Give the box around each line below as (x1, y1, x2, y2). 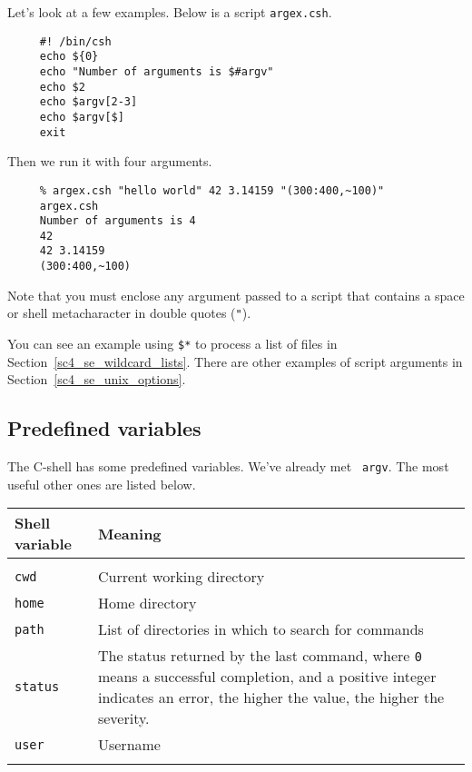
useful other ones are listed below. (7, 474, 196, 493)
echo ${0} (39, 50, 99, 64)
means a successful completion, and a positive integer (97, 666, 437, 688)
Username (97, 734, 161, 756)
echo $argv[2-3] (39, 95, 138, 109)
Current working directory (97, 566, 265, 588)
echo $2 (39, 80, 85, 94)
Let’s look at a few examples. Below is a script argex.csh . (7, 3, 332, 21)
